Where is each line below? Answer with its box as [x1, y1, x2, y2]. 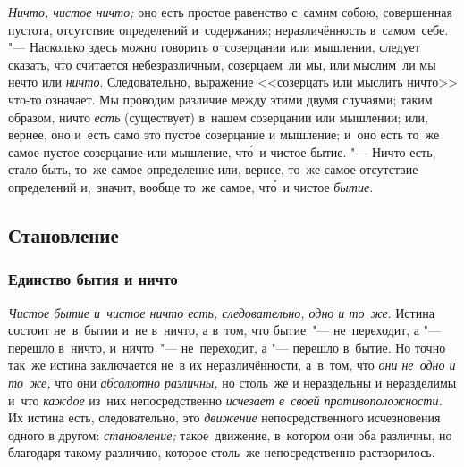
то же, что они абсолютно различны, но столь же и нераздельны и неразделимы [8, 372, 457, 391]
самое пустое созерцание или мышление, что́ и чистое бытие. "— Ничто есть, [8, 142, 436, 161]
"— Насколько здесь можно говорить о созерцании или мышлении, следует [8, 38, 420, 56]
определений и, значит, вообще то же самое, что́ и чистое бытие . [8, 177, 374, 196]
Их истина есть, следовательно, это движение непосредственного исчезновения [8, 408, 441, 427]
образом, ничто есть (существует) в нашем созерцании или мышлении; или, [8, 107, 428, 126]
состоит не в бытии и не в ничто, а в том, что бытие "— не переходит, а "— [8, 321, 441, 339]
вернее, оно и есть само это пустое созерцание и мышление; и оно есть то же [8, 125, 440, 144]
